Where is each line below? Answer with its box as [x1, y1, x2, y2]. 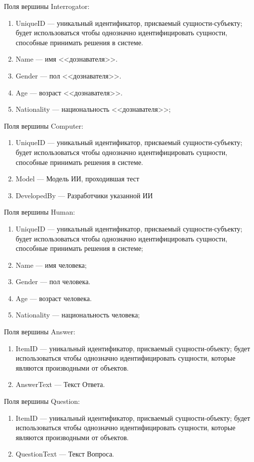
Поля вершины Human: [4, 207, 75, 217]
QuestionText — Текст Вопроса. [15, 449, 114, 459]
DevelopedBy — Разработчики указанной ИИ [15, 190, 153, 200]
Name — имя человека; [15, 259, 87, 270]
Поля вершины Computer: [4, 120, 83, 131]
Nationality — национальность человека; [15, 309, 140, 320]
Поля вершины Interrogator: [4, 1, 90, 11]
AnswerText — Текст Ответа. [15, 379, 105, 389]
